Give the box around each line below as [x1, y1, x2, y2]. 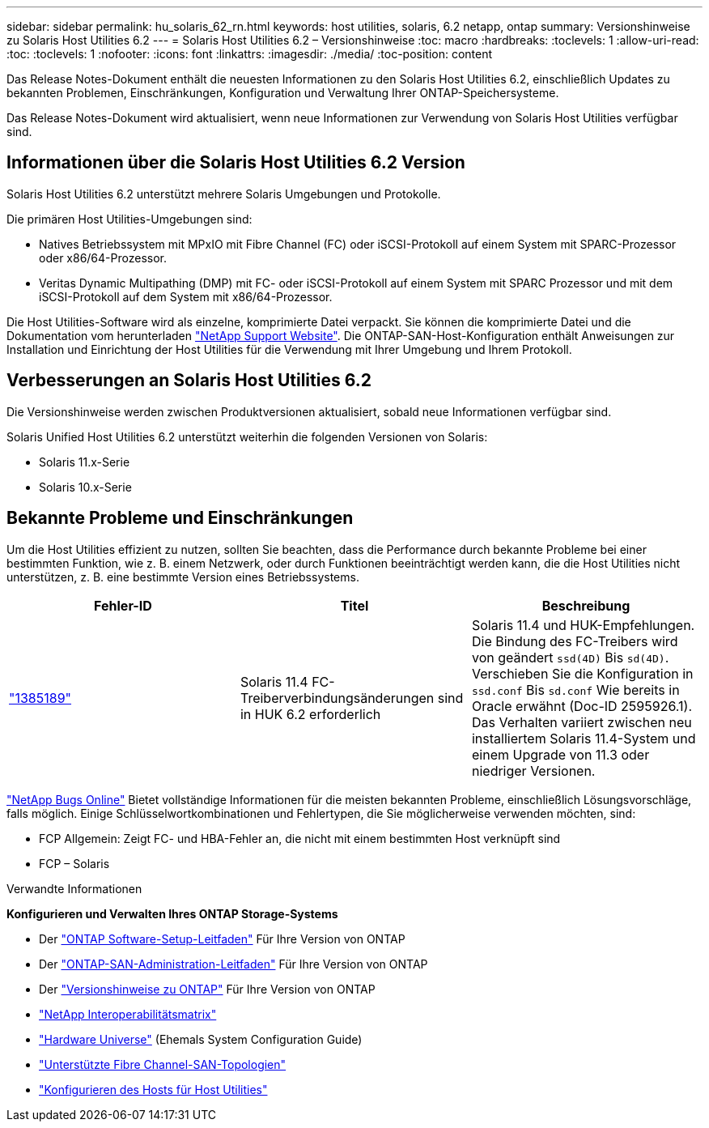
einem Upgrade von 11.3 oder [471, 746, 650, 763]
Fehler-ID [94, 597, 152, 614]
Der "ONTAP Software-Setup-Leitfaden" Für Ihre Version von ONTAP [39, 931, 405, 946]
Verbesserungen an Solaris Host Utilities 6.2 [6, 370, 371, 391]
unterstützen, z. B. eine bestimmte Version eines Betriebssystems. [6, 569, 359, 584]
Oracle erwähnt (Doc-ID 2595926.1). [471, 697, 692, 714]
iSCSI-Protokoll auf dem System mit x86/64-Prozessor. [39, 289, 333, 304]
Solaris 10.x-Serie [39, 479, 132, 494]
